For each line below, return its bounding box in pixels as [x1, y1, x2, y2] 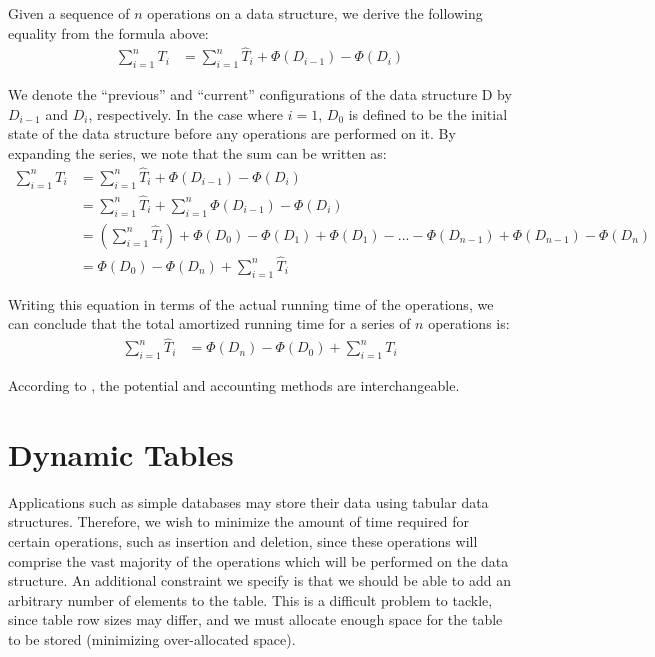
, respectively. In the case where [88, 103, 284, 124]
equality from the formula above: [8, 22, 209, 43]
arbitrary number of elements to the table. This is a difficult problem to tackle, [8, 589, 493, 610]
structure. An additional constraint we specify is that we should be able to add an [8, 570, 511, 591]
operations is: [428, 313, 510, 334]
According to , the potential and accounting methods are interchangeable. [8, 375, 460, 396]
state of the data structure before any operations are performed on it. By [8, 123, 456, 144]
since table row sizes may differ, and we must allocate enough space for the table [8, 609, 503, 630]
